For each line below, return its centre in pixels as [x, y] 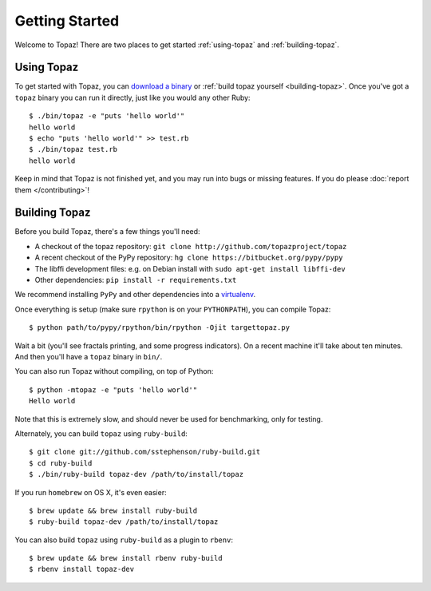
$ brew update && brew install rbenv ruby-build [126, 558]
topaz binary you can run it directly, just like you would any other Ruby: [132, 97]
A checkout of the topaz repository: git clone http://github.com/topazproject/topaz [191, 246]
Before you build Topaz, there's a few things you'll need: [107, 232]
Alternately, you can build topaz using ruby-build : [101, 433]
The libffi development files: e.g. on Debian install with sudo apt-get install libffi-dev [190, 268]
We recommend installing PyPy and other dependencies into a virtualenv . [135, 295]
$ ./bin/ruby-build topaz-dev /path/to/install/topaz [136, 474]
